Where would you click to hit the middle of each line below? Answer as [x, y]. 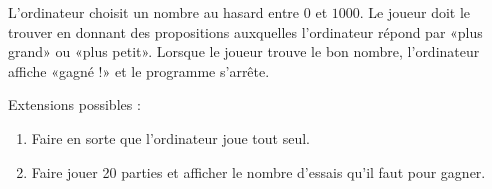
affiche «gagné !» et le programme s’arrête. [139, 70]
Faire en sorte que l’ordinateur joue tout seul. [170, 137]
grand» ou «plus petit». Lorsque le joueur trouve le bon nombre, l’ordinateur [244, 51]
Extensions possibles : [74, 104]
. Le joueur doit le [415, 12]
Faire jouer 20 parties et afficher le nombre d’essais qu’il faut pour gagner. [258, 171]
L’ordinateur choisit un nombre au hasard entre [154, 12]
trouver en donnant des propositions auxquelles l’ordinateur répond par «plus [245, 31]
